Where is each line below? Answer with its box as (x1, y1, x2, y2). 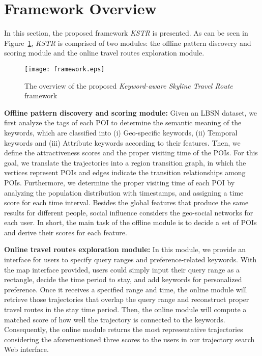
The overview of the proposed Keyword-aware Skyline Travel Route (24, 80, 233, 91)
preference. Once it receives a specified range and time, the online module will (4, 284, 247, 294)
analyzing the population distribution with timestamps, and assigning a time (4, 187, 244, 198)
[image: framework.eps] (24, 65, 105, 73)
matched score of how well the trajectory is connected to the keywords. (4, 314, 225, 324)
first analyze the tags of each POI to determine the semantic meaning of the (4, 117, 242, 128)
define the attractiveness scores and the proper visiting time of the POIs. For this (4, 147, 258, 158)
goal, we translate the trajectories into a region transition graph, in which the (4, 157, 246, 168)
